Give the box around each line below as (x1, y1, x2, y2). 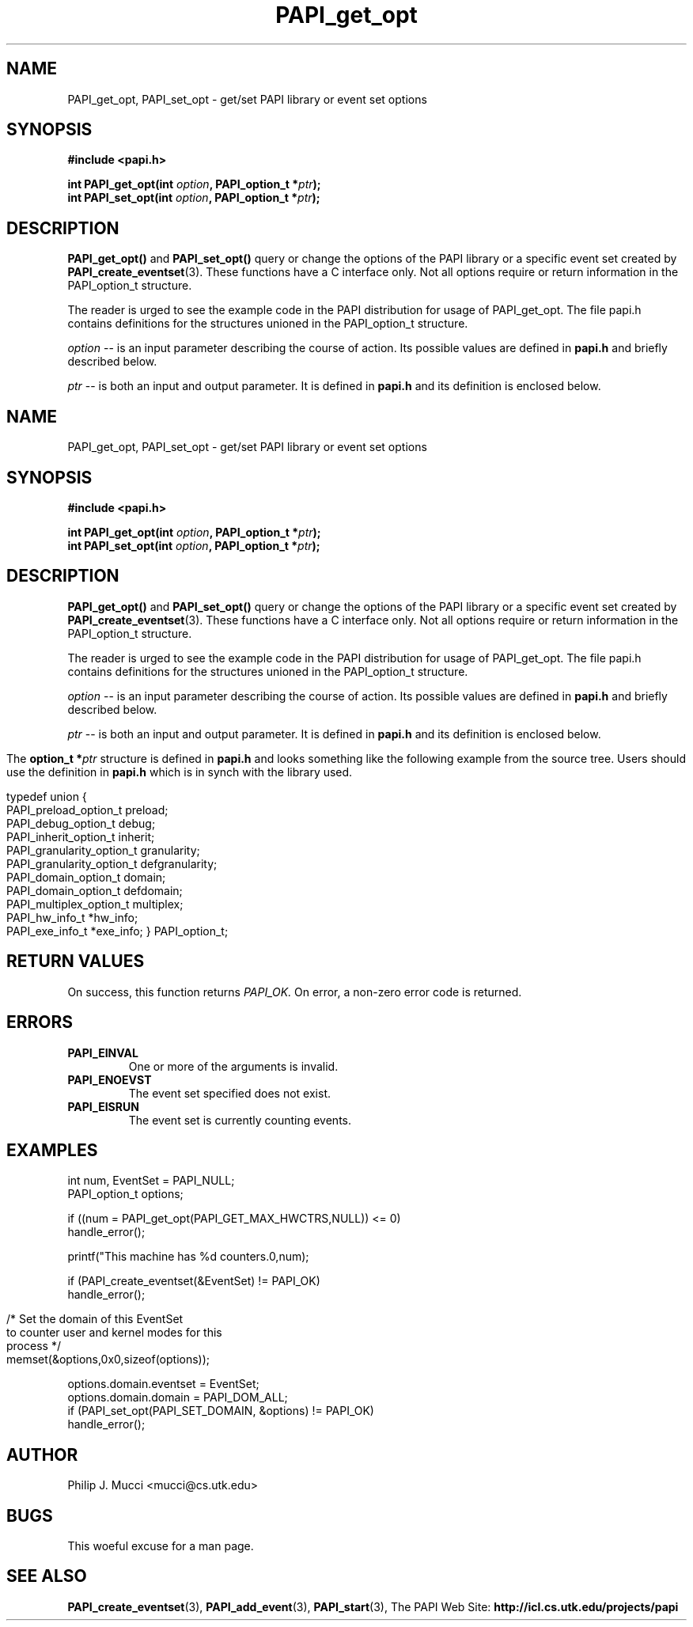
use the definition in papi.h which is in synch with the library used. (6, 764, 353, 779)
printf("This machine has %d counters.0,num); (67, 1250, 309, 1264)
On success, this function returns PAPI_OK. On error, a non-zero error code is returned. (67, 984, 522, 999)
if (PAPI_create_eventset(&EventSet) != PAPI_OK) (67, 1274, 320, 1288)
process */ (6, 1339, 61, 1353)
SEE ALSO (6, 1566, 87, 1587)
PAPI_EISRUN (67, 1099, 139, 1113)
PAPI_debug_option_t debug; (6, 816, 156, 830)
